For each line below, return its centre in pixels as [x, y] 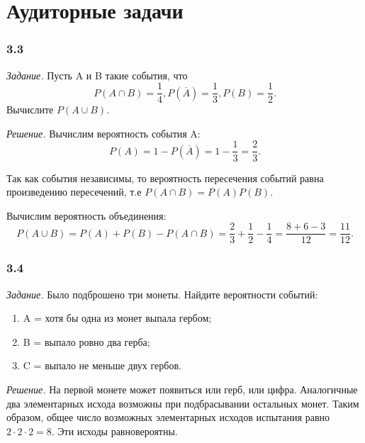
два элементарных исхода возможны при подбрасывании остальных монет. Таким [183, 403]
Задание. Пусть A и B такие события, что [97, 75]
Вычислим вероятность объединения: [86, 215]
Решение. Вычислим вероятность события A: [103, 133]
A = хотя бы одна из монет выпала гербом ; [117, 318]
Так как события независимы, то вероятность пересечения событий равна [165, 178]
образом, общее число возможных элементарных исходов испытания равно [168, 417]
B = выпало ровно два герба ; [86, 341]
